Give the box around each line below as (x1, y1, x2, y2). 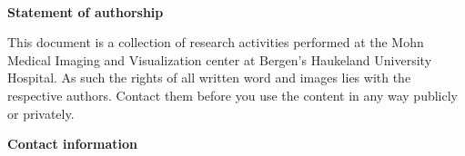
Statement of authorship (7, 2, 164, 21)
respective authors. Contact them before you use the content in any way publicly (7, 85, 458, 104)
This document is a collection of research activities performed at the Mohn (7, 33, 424, 52)
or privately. (7, 103, 75, 122)
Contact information (7, 134, 138, 153)
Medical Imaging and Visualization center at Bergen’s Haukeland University (7, 50, 432, 69)
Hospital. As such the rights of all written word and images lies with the (7, 68, 411, 87)
